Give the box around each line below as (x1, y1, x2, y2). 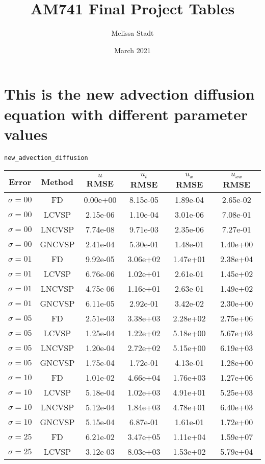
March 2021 (114, 44, 151, 55)
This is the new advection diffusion (4, 83, 255, 104)
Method (41, 175, 74, 188)
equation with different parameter (4, 103, 248, 124)
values (4, 123, 48, 144)
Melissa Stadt (111, 28, 154, 38)
